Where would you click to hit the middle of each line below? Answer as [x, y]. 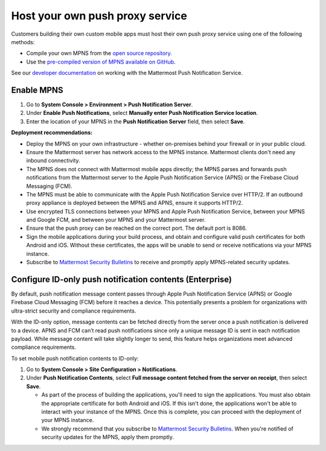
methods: [23, 42]
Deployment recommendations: [52, 132]
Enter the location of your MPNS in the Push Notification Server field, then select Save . [136, 122]
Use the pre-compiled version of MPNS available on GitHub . [101, 62]
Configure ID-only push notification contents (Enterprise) [122, 279]
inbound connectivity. [53, 161]
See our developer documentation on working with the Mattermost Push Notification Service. [127, 73]
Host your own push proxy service [99, 16]
